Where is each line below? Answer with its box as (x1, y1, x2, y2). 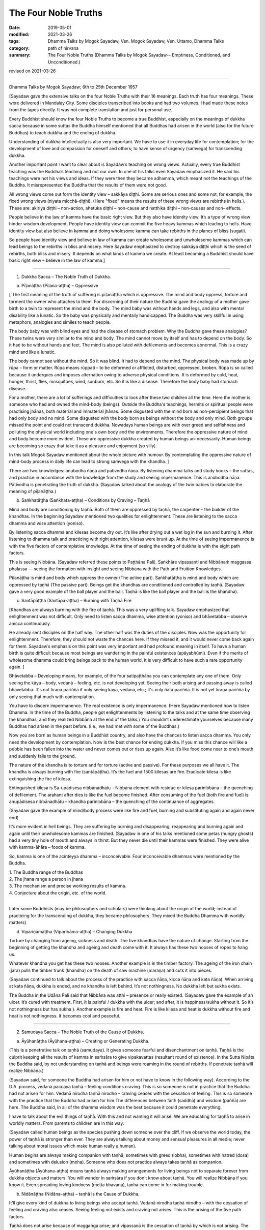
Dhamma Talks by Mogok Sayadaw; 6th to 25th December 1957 (9, 84, 138, 90)
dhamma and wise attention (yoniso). (9, 520, 84, 526)
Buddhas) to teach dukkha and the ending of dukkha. (9, 129, 117, 135)
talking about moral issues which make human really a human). (9, 1143, 137, 1149)
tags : (9, 38, 20, 44)
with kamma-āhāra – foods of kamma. (9, 844, 86, 850)
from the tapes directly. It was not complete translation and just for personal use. (9, 107, 173, 113)
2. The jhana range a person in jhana (9, 876, 83, 882)
